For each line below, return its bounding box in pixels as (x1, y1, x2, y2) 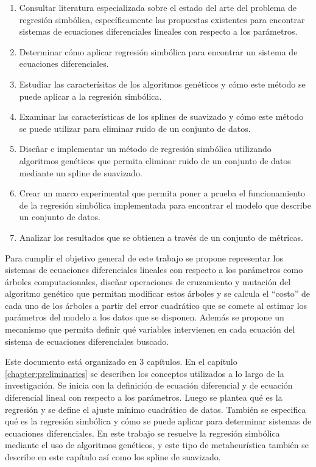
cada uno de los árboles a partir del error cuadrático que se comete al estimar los (5, 299, 307, 311)
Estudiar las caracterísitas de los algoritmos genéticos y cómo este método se (19, 77, 306, 90)
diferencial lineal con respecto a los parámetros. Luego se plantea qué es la (5, 391, 283, 404)
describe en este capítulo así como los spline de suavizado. (5, 451, 221, 463)
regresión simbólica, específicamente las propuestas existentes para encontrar (19, 13, 305, 26)
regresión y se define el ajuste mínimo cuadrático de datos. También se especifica (5, 403, 306, 415)
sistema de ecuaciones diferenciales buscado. (5, 334, 169, 347)
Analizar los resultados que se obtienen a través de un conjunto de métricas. (19, 230, 303, 243)
